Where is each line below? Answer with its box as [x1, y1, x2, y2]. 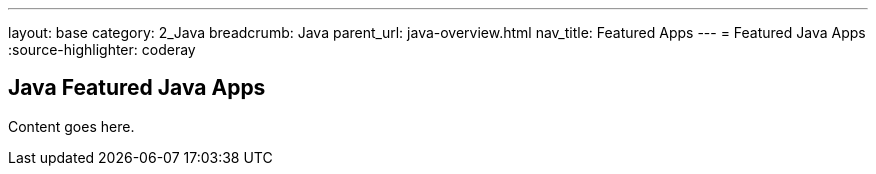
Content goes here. [8, 117, 135, 135]
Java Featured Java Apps [8, 75, 266, 101]
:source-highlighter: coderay [8, 41, 196, 58]
